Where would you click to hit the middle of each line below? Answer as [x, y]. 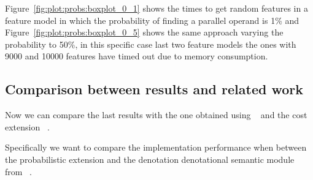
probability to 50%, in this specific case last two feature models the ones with [151, 44]
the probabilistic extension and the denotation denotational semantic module [150, 159]
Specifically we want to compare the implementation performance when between [156, 147]
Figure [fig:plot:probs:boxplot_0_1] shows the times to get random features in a [156, 8]
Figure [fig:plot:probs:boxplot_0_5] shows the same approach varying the [144, 32]
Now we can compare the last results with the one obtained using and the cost [156, 115]
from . [19, 171]
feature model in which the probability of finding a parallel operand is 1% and [152, 20]
